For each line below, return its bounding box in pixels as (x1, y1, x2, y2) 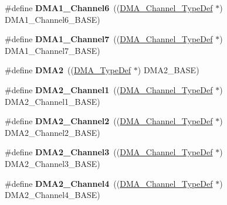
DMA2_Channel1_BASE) (5, 95, 100, 107)
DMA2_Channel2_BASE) (5, 126, 100, 138)
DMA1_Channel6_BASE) (5, 13, 100, 25)
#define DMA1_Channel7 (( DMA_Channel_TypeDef (5, 33, 213, 45)
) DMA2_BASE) (137, 64, 199, 76)
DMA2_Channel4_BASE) (5, 189, 100, 201)
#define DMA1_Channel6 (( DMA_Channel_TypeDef (5, 2, 213, 13)
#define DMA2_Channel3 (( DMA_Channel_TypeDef (5, 146, 213, 158)
